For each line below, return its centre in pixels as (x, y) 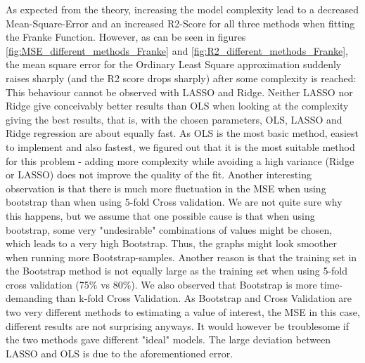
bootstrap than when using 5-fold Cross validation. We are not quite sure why (174, 202)
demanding (29, 298)
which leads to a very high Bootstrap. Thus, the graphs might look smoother (171, 243)
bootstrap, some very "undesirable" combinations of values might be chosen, (169, 229)
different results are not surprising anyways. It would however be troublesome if (177, 325)
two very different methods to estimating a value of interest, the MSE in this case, (183, 312)
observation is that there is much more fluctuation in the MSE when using (166, 188)
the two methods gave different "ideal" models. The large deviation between (168, 339)
